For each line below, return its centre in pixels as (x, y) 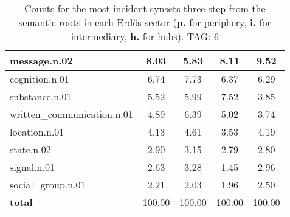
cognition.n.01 (40, 79)
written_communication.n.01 (71, 114)
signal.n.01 (32, 167)
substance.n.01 (41, 96)
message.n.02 (41, 60)
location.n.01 (37, 132)
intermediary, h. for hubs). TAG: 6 (145, 36)
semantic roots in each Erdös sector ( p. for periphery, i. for (145, 22)
